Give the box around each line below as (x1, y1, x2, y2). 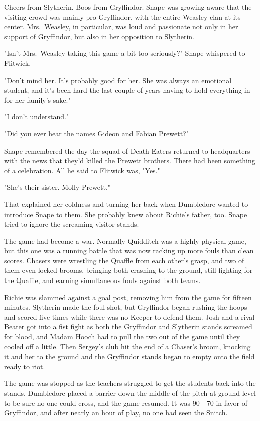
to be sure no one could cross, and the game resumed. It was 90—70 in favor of (4, 397, 248, 408)
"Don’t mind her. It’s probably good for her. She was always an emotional (4, 75, 232, 85)
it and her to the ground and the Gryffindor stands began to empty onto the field (4, 351, 255, 362)
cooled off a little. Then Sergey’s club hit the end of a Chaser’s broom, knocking (4, 341, 251, 352)
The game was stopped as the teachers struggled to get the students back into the (4, 378, 256, 388)
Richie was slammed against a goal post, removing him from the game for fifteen (4, 292, 252, 302)
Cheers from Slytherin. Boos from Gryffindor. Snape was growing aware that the (4, 2, 252, 12)
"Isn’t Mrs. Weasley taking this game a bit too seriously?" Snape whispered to (4, 48, 245, 58)
